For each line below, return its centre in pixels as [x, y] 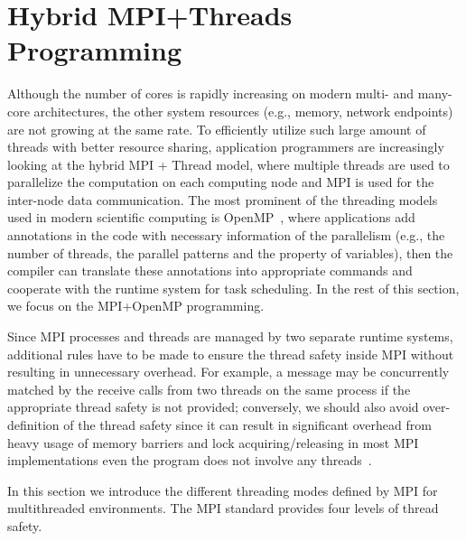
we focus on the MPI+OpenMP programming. [136, 306]
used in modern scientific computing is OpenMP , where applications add [211, 217]
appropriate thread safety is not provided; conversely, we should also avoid [213, 407]
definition [33, 424]
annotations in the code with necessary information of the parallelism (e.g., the [226, 235]
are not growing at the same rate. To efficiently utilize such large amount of [217, 129]
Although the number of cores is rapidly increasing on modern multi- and [211, 93]
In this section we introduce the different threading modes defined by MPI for [223, 490]
